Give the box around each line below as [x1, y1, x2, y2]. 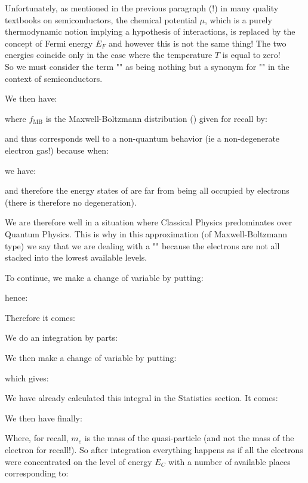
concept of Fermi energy [5, 36, 93, 49]
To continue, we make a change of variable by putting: [5, 271, 204, 283]
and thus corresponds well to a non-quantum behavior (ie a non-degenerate [5, 132, 280, 145]
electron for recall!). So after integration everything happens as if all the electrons [5, 444, 303, 456]
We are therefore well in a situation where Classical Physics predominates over [5, 216, 292, 228]
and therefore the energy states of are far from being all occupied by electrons [5, 184, 289, 197]
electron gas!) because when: [5, 143, 109, 156]
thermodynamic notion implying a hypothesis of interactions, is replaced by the [5, 25, 295, 38]
